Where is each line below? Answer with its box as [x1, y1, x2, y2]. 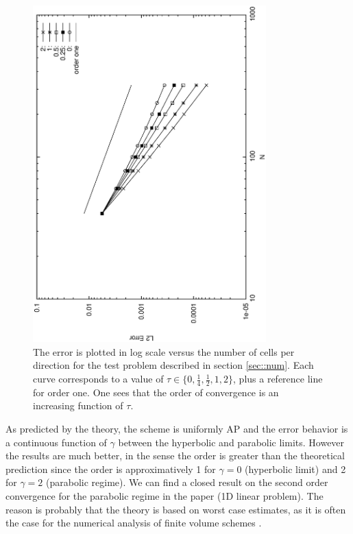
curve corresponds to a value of [33, 372, 164, 386]
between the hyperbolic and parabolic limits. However [118, 435, 345, 449]
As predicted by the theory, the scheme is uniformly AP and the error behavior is [5, 422, 348, 436]
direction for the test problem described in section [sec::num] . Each [33, 358, 314, 372]
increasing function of [33, 398, 123, 413]
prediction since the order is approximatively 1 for [5, 461, 216, 476]
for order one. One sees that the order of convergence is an [33, 385, 279, 399]
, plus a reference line [233, 372, 323, 386]
